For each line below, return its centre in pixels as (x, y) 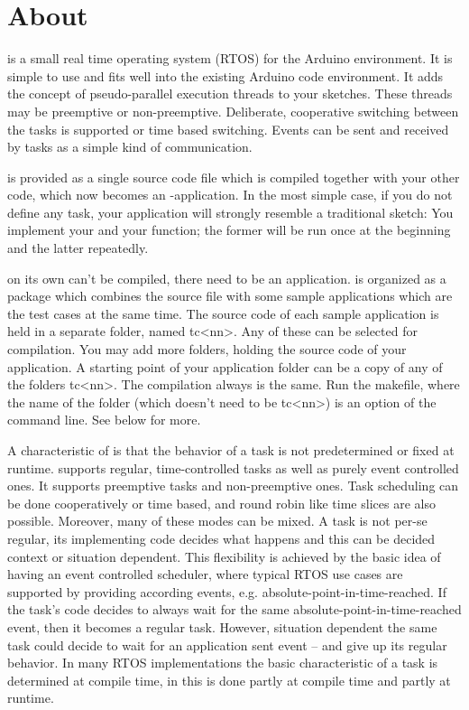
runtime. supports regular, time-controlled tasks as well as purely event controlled (233, 467)
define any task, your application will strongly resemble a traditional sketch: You (230, 212)
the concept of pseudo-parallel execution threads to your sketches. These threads (230, 93)
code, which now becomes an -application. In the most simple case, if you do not (230, 195)
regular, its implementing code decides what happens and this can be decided (221, 538)
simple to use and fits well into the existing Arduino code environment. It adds (225, 75)
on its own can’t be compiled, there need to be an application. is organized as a (227, 278)
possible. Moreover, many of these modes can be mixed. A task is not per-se (217, 521)
